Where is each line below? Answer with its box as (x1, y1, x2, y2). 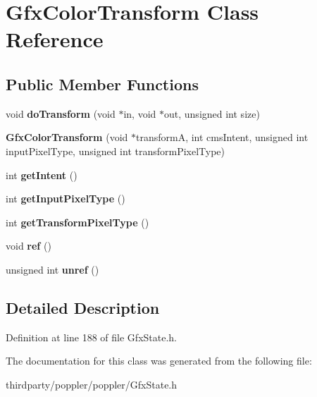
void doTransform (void (6, 106, 116, 121)
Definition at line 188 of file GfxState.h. (6, 329, 177, 344)
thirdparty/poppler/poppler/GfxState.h (6, 377, 178, 391)
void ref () (6, 238, 51, 253)
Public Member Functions (6, 73, 199, 94)
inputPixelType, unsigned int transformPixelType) (6, 143, 225, 158)
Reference (6, 25, 104, 54)
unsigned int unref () (6, 262, 99, 276)
